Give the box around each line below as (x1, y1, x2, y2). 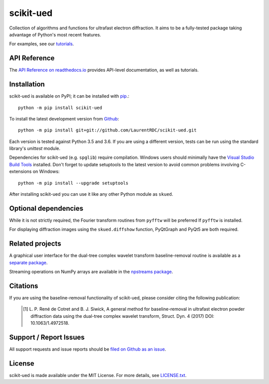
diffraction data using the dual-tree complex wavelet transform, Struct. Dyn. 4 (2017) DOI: (30, 313, 214, 319)
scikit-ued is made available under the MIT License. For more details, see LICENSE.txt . (9, 372, 187, 378)
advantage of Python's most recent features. (9, 31, 102, 37)
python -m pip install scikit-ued (18, 105, 102, 111)
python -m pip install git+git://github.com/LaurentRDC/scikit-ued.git (18, 128, 197, 133)
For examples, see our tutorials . (9, 41, 74, 47)
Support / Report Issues (9, 333, 85, 341)
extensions (9, 168, 32, 174)
